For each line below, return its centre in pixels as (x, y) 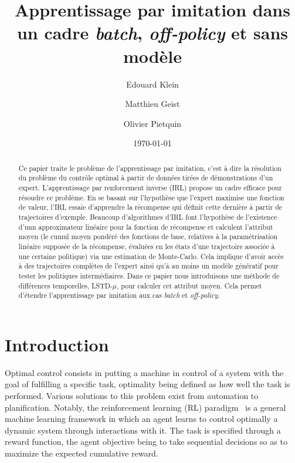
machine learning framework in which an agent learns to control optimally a (141, 419)
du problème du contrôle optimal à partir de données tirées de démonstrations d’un (146, 178)
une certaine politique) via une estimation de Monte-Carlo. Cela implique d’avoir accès (151, 256)
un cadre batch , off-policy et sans (152, 33)
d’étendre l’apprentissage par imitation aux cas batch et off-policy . (119, 295)
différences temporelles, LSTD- (65, 285)
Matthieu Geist (152, 104)
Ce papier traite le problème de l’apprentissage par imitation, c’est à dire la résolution (150, 168)
